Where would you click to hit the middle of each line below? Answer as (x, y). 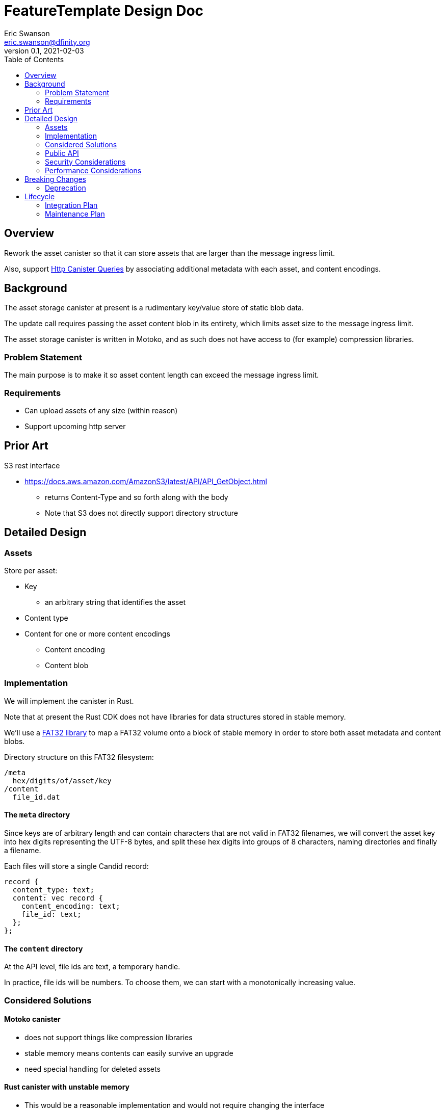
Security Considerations (85, 162)
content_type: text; (54, 890)
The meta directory (37, 815)
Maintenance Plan (75, 214)
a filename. (23, 850)
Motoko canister (32, 1019)
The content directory (44, 948)
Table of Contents (34, 59)
